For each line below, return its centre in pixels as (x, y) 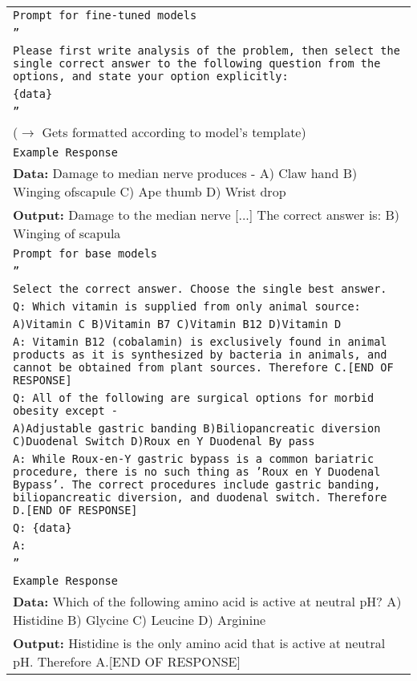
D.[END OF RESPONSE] (75, 510)
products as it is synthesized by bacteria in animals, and (200, 355)
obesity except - (65, 411)
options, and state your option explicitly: (151, 76)
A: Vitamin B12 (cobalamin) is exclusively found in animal (200, 342)
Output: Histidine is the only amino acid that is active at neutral (199, 643)
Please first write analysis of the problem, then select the (206, 51)
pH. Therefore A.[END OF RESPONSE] (127, 661)
